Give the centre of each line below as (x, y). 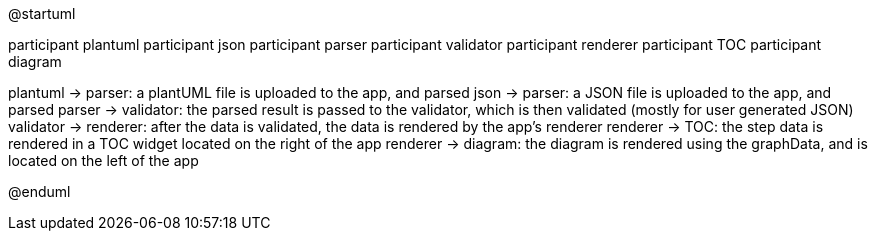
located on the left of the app (103, 160)
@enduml (39, 191)
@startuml (42, 13)
